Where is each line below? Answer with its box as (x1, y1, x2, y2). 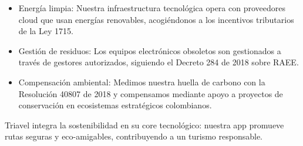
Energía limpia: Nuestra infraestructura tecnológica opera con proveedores (18, 2, 285, 14)
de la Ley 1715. (18, 25, 73, 37)
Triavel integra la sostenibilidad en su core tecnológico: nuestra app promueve (5, 118, 284, 131)
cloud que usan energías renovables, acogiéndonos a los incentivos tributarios (18, 13, 294, 25)
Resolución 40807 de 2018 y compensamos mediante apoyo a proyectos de (18, 87, 283, 99)
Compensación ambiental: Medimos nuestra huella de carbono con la (18, 75, 265, 88)
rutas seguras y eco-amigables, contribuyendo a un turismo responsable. (5, 130, 263, 142)
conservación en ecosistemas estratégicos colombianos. (18, 99, 212, 111)
